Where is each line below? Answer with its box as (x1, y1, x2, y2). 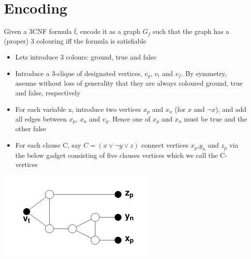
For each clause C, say (15, 140, 81, 150)
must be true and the (184, 114, 247, 123)
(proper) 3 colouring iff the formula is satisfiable (4, 35, 147, 46)
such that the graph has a (152, 26, 229, 36)
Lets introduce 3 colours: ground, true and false (15, 52, 156, 62)
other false (15, 123, 46, 134)
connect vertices (141, 140, 189, 150)
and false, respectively (15, 87, 81, 97)
